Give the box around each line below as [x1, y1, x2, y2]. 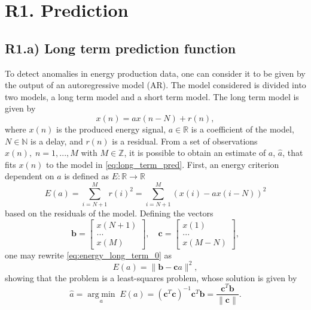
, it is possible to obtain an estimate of [124, 146, 266, 159]
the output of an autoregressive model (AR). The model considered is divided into [5, 79, 306, 91]
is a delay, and [31, 134, 83, 147]
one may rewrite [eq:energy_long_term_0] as [5, 248, 172, 261]
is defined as [64, 170, 109, 182]
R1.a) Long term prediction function [5, 38, 236, 57]
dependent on [5, 170, 54, 182]
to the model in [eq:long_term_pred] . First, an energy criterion [45, 158, 279, 170]
